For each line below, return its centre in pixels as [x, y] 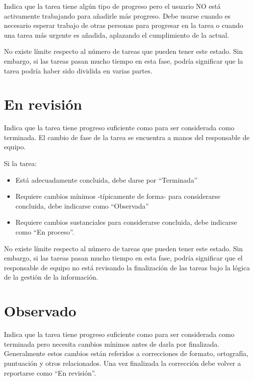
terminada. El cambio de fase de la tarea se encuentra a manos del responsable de [127, 137]
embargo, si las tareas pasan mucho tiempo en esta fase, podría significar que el [123, 258]
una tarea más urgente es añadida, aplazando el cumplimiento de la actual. [117, 35]
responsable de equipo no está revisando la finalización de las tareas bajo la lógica [127, 267]
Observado [40, 311]
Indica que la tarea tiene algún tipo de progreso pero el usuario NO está [112, 6]
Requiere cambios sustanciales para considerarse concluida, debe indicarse [126, 222]
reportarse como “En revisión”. [50, 372]
